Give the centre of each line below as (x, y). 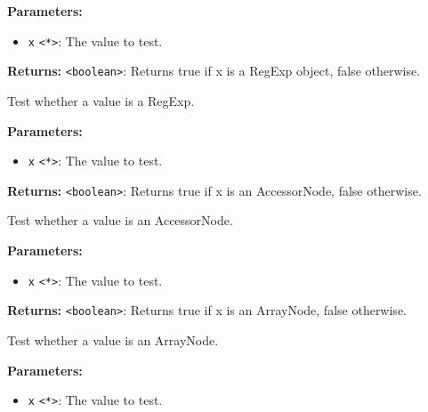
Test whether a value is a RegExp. (101, 100)
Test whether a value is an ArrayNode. (113, 339)
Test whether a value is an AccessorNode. (120, 220)
